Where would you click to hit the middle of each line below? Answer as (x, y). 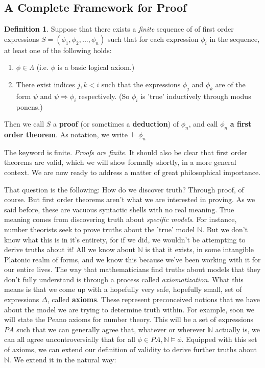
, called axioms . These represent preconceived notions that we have (154, 299)
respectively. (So (104, 96)
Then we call (24, 124)
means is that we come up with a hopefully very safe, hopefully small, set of (123, 289)
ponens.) (29, 106)
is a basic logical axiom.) (96, 67)
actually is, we (237, 329)
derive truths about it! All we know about (70, 249)
